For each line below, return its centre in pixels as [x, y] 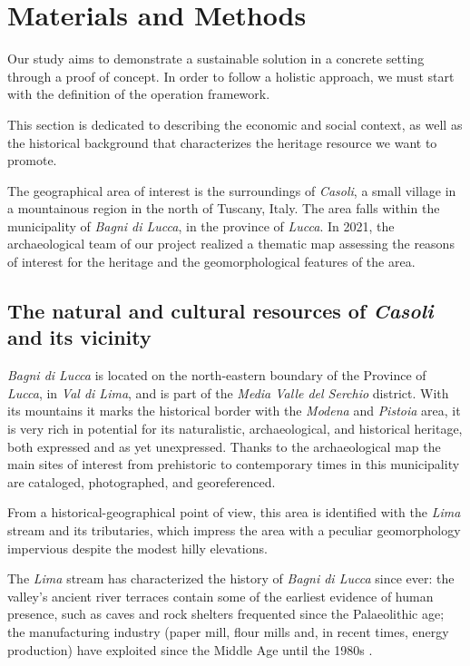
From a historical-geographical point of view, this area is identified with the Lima [234, 512]
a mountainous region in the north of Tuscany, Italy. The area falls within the [224, 208]
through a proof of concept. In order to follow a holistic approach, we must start [231, 76]
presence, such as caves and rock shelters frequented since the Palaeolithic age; [226, 614]
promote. [32, 160]
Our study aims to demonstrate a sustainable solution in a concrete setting [216, 59]
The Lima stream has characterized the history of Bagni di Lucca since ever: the [231, 578]
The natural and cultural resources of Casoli [220, 311]
